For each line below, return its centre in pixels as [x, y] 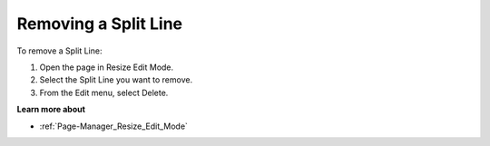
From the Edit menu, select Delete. [104, 92]
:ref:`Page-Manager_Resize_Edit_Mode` [113, 126]
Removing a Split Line [100, 24]
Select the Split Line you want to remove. [116, 80]
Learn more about [51, 110]
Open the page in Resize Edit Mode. [107, 67]
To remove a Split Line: [59, 51]
